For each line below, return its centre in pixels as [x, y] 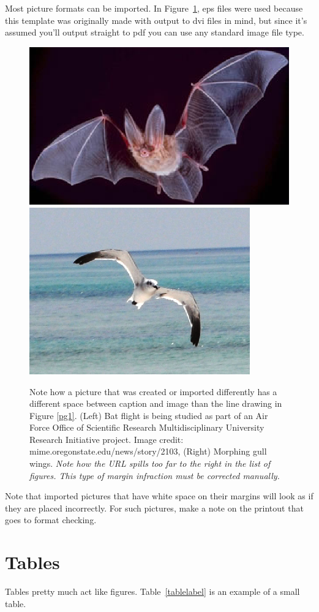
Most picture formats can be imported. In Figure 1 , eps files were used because [154, 8]
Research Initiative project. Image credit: [107, 439]
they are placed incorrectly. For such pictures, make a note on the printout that [154, 508]
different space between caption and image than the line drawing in [156, 403]
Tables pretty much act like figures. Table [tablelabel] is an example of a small [152, 591]
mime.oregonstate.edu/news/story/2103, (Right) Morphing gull [148, 451]
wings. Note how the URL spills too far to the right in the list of [150, 463]
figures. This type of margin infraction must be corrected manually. [155, 475]
